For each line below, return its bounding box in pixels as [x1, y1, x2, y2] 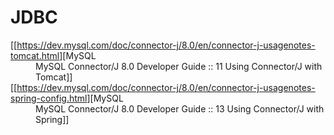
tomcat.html [10, 49, 60, 61]
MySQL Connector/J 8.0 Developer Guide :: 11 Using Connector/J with [35, 60, 323, 72]
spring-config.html [10, 92, 88, 104]
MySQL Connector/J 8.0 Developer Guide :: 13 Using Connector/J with [35, 102, 325, 115]
